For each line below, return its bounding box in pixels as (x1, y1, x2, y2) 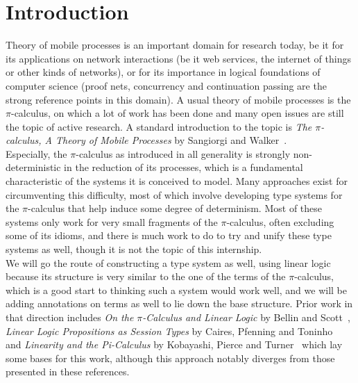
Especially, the (6, 146, 67, 161)
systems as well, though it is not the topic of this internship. (6, 242, 262, 256)
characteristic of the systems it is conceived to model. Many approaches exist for (6, 174, 348, 188)
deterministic (6, 160, 61, 174)
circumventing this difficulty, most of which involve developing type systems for (6, 187, 343, 202)
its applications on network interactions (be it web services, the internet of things (6, 51, 351, 65)
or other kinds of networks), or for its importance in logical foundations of (6, 65, 321, 79)
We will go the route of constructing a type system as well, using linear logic (6, 255, 331, 270)
